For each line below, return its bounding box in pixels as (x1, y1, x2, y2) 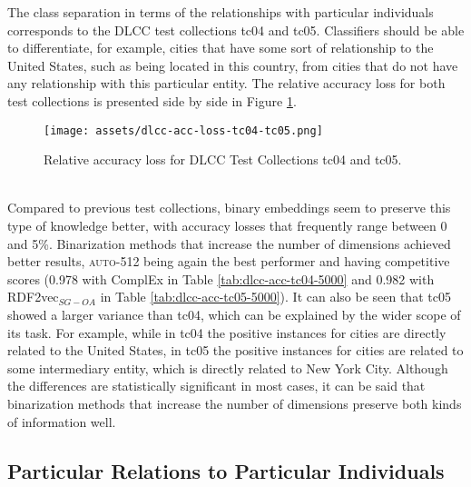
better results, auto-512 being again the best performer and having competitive (7, 252, 450, 271)
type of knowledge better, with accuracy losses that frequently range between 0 (7, 216, 447, 234)
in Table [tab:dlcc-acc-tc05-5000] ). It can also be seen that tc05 (100, 287, 451, 306)
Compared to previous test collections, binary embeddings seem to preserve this (7, 198, 451, 217)
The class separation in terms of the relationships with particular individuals (7, 3, 434, 21)
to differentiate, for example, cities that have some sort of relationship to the (7, 38, 434, 57)
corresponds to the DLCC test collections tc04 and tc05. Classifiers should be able (7, 20, 465, 39)
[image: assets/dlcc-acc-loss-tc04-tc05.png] (44, 124, 323, 137)
